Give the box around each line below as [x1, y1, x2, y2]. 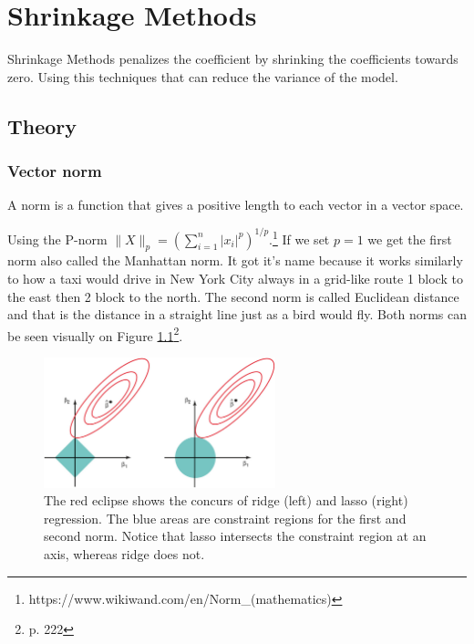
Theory [7, 111, 77, 140]
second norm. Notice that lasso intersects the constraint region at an [44, 526, 427, 545]
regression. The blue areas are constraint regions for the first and [44, 508, 407, 527]
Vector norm [7, 160, 102, 182]
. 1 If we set [269, 226, 330, 248]
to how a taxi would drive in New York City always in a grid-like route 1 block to [7, 268, 463, 287]
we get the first [367, 229, 452, 248]
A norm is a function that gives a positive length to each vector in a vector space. [7, 195, 464, 214]
